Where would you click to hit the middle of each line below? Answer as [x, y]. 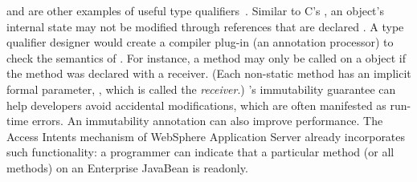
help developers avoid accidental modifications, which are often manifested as [196, 105]
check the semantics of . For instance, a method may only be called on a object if [206, 57]
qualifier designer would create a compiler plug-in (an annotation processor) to [200, 42]
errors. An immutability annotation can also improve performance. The [207, 121]
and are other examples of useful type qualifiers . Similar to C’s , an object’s [195, 10]
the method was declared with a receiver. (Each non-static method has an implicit [209, 73]
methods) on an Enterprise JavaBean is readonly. [127, 167]
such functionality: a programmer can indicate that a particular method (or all [200, 152]
